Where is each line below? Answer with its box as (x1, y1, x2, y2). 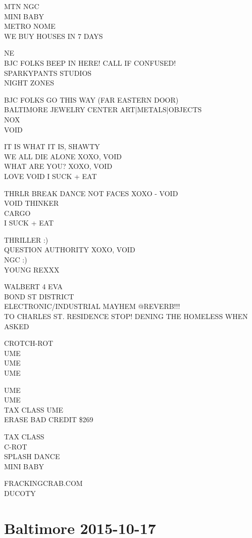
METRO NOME (4, 21, 56, 31)
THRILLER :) (4, 234, 48, 245)
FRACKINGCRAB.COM (4, 478, 83, 488)
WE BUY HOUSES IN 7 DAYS (4, 30, 103, 41)
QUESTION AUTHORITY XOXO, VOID (4, 244, 135, 255)
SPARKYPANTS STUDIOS (4, 67, 92, 78)
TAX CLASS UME (4, 404, 64, 415)
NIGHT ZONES (4, 77, 55, 88)
